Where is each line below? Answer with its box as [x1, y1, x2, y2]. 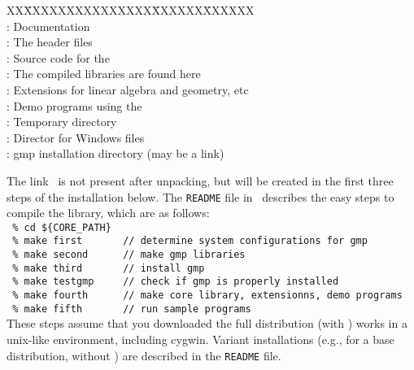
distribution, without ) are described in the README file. [7, 346, 281, 363]
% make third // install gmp [12, 262, 205, 274]
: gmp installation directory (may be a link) [7, 145, 224, 162]
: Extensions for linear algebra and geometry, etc [7, 81, 249, 98]
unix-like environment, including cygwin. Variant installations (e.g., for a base [7, 330, 394, 347]
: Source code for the [7, 49, 110, 66]
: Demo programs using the [7, 97, 142, 114]
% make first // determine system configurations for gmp [12, 235, 368, 247]
